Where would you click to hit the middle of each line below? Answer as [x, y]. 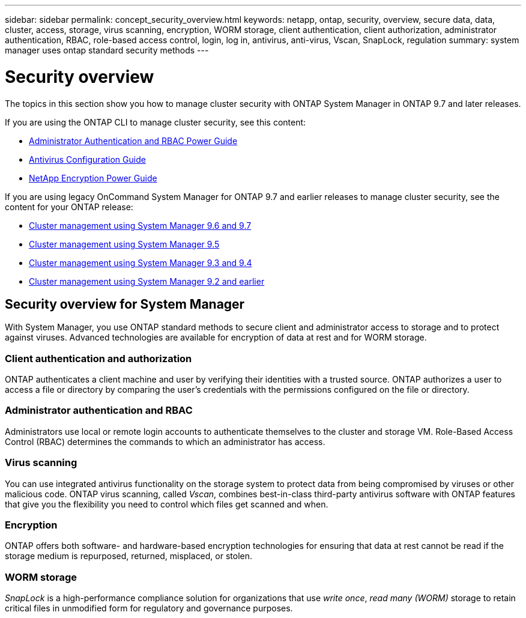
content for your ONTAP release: [69, 207]
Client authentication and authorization [98, 358]
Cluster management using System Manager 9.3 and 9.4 [141, 262]
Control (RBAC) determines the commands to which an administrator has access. [165, 441]
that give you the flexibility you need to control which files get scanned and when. [167, 504]
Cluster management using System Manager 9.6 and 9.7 [140, 225]
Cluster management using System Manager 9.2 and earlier [147, 281]
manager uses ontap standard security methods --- [107, 50]
